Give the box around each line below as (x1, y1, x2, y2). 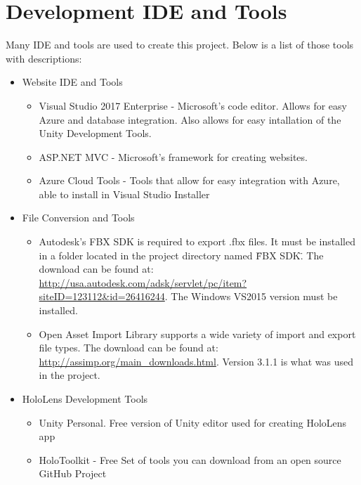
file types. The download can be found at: (39, 340, 218, 355)
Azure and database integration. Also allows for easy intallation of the (39, 112, 341, 127)
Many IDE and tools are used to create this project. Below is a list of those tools (6, 37, 354, 52)
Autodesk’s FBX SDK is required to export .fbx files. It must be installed (39, 234, 355, 249)
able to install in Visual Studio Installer (39, 186, 210, 201)
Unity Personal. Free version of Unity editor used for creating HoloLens (39, 415, 347, 429)
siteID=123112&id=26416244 (39, 289, 165, 304)
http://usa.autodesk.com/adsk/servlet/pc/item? (39, 275, 247, 290)
